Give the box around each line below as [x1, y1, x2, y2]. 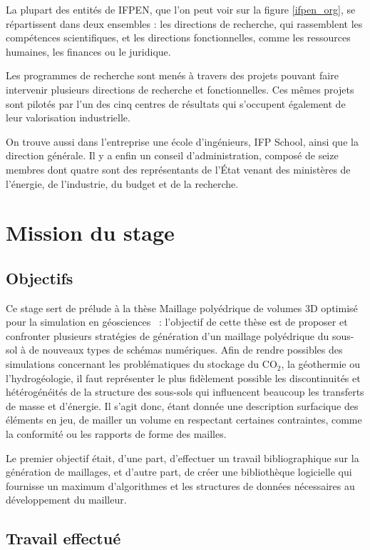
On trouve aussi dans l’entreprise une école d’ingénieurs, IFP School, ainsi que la [6, 134, 359, 149]
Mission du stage [6, 218, 175, 247]
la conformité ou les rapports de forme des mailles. [6, 426, 227, 441]
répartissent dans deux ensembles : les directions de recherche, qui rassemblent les [6, 16, 363, 31]
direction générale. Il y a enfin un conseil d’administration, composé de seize [6, 148, 339, 163]
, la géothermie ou [281, 356, 360, 371]
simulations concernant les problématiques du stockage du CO [6, 356, 277, 371]
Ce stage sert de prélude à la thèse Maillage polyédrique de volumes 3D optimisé [6, 300, 358, 315]
